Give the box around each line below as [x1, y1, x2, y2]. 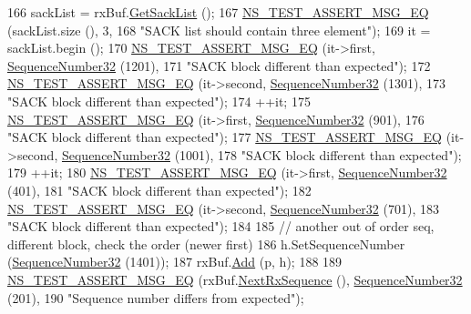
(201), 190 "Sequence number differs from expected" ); [7, 288, 304, 307]
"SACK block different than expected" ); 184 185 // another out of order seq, [7, 217, 435, 236]
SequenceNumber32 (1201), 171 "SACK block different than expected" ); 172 [7, 56, 431, 75]
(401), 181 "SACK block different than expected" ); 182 [7, 180, 312, 199]
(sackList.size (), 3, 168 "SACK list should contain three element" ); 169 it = [7, 20, 431, 39]
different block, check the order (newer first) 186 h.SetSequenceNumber [7, 234, 405, 253]
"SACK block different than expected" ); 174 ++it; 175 [7, 91, 311, 110]
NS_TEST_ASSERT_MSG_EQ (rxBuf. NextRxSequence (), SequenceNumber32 [7, 269, 463, 289]
